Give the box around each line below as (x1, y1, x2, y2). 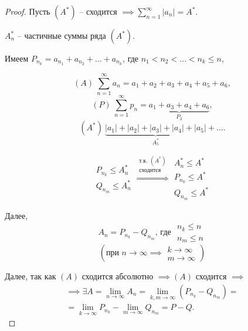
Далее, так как (5, 270, 56, 282)
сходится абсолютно (81, 270, 154, 282)
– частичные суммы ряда (17, 29, 106, 41)
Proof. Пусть (5, 5, 50, 17)
